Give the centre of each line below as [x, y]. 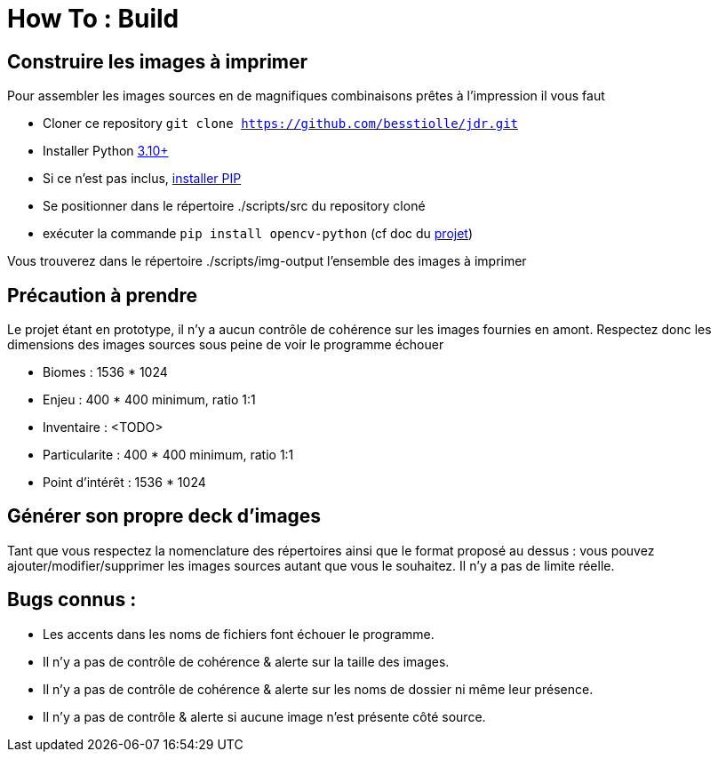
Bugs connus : [72, 600]
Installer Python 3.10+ [106, 151]
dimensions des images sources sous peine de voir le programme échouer [226, 345]
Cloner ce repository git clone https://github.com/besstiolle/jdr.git [281, 124]
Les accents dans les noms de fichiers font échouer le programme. [239, 634]
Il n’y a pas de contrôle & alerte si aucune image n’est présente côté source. [264, 716]
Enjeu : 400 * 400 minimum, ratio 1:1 [149, 400]
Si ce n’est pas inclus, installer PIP [142, 179]
